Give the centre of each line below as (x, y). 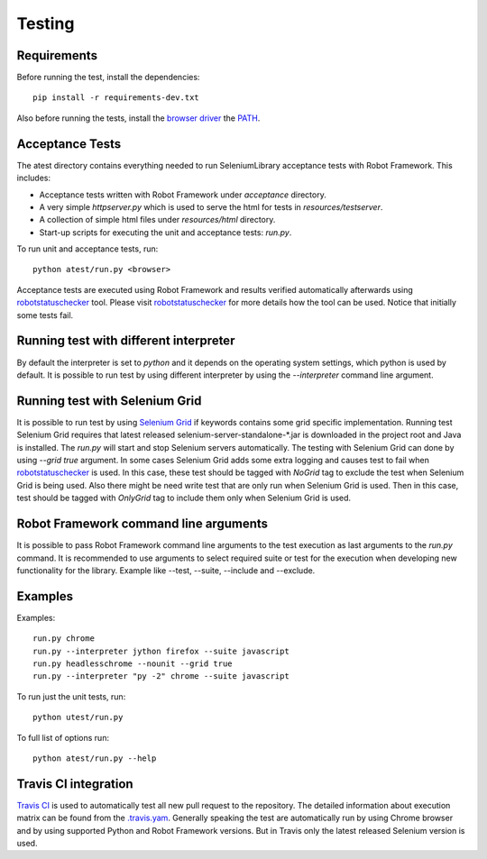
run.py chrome (64, 639)
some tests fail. (45, 315)
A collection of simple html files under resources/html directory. (157, 220)
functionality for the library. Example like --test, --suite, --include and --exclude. (166, 570)
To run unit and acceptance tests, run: (87, 249)
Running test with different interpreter (126, 341)
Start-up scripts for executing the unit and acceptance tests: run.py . (165, 232)
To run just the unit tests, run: (71, 696)
